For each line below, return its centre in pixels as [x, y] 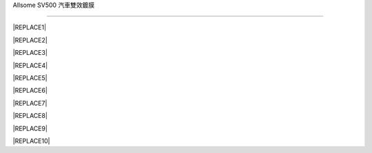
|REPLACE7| [30, 103]
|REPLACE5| [30, 78]
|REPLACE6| [30, 91]
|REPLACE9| [30, 128]
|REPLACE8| [30, 116]
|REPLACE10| [31, 141]
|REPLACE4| [30, 65]
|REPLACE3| [30, 53]
